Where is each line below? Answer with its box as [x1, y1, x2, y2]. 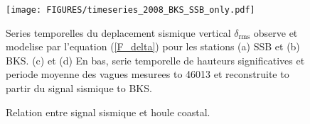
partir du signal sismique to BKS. [6, 81, 152, 96]
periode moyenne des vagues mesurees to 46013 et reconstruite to [6, 67, 289, 81]
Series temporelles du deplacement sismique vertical [6, 25, 231, 40]
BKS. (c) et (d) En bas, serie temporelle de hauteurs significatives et [6, 52, 305, 67]
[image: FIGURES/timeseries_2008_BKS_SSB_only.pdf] [6, 5, 255, 15]
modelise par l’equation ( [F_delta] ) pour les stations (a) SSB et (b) [6, 39, 300, 54]
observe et [253, 25, 298, 40]
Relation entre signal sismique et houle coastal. [6, 104, 210, 119]
